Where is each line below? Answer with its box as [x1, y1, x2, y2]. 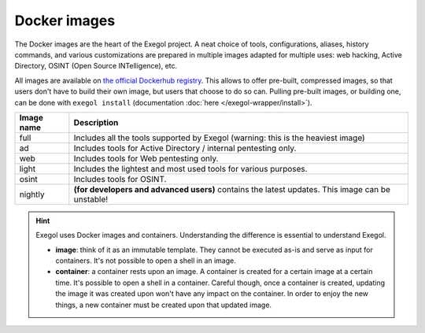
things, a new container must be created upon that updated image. [55, 300, 272, 309]
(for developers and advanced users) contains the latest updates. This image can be [73, 183, 391, 194]
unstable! [73, 194, 109, 205]
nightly [19, 189, 45, 200]
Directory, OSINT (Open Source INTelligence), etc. [14, 61, 178, 71]
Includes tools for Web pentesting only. [73, 153, 219, 164]
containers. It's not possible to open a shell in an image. [55, 256, 236, 265]
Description [73, 117, 119, 128]
